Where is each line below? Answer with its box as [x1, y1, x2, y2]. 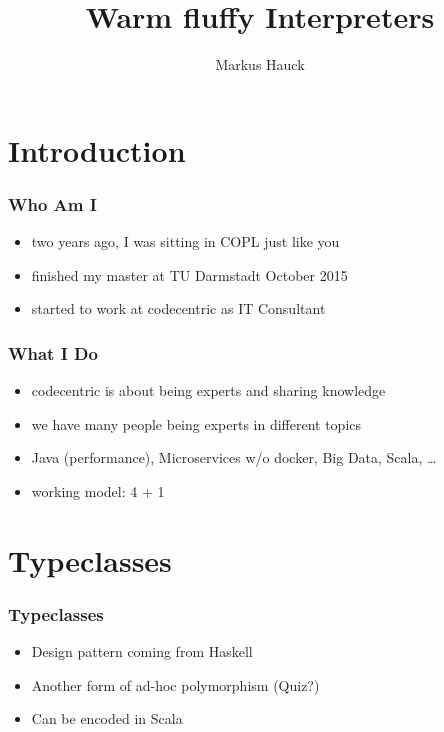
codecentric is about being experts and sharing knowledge [31, 380, 386, 401]
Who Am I [8, 191, 97, 216]
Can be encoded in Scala [31, 708, 183, 729]
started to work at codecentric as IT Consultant [31, 298, 326, 319]
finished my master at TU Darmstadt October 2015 [31, 264, 348, 285]
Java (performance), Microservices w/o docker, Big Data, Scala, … [31, 447, 437, 468]
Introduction [8, 129, 186, 170]
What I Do [8, 340, 98, 365]
